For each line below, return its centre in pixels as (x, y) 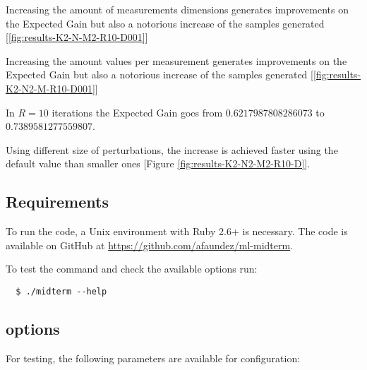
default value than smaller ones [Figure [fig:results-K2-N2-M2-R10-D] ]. (158, 163)
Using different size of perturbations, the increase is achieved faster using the (172, 149)
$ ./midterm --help (61, 291)
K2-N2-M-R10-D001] (50, 88)
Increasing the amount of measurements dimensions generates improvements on (177, 9)
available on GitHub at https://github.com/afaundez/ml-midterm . (150, 245)
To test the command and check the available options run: (132, 269)
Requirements (57, 202)
